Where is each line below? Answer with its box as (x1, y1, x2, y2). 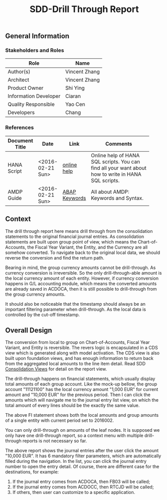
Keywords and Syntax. (91, 194, 144, 201)
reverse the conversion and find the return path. (5, 255, 104, 261)
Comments (105, 140, 132, 147)
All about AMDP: (91, 188, 129, 195)
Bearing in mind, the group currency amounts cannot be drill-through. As (5, 265, 156, 271)
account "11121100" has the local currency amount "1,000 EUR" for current (5, 387, 158, 393)
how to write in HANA (91, 171, 142, 178)
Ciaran (65, 93, 81, 100)
